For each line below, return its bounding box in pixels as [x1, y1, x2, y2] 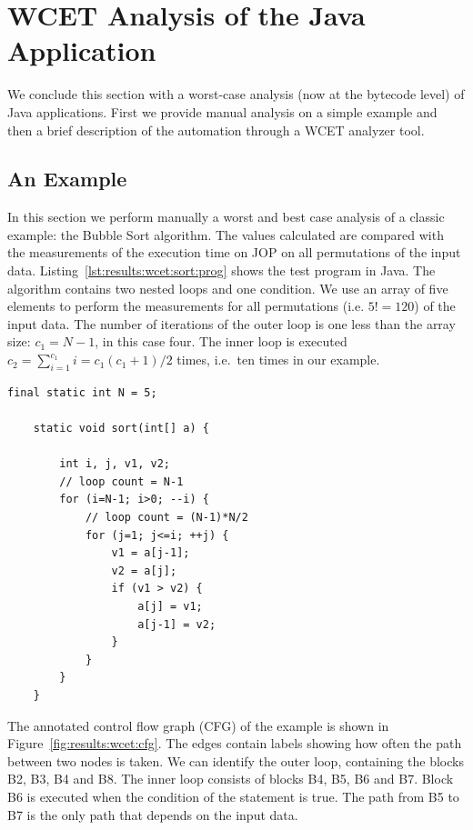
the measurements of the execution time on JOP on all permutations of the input [7, 243, 461, 262]
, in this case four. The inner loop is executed [95, 332, 347, 351]
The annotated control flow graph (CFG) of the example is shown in [7, 715, 389, 735]
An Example [7, 165, 127, 193]
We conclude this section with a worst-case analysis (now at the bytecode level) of [7, 85, 465, 104]
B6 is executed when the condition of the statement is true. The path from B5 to [7, 786, 459, 805]
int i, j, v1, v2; [59, 457, 170, 471]
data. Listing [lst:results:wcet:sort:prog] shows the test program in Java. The [7, 261, 436, 280]
